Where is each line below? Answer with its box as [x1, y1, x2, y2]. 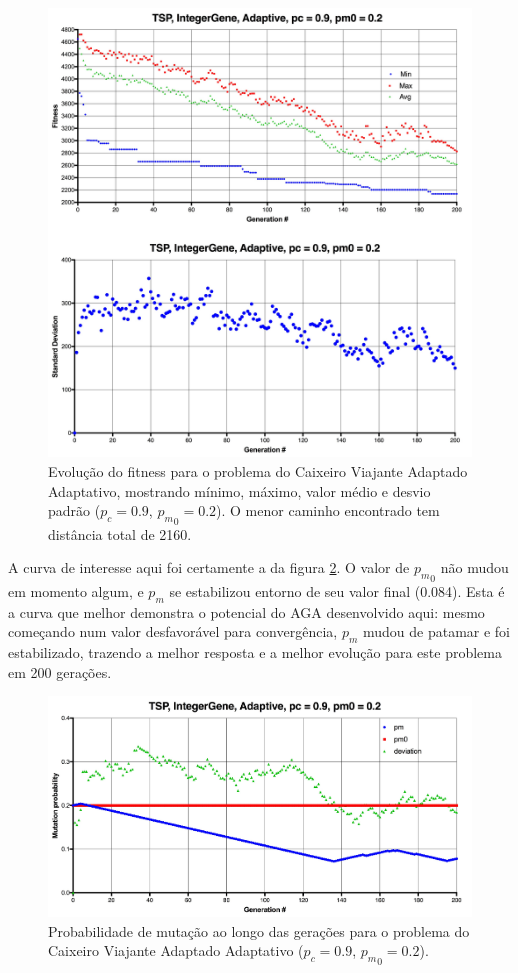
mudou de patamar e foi [362, 621, 511, 642]
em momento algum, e [8, 581, 144, 602]
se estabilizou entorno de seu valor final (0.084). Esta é [169, 581, 505, 602]
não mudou [440, 557, 509, 578]
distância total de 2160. [48, 523, 192, 544]
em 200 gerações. [8, 661, 112, 682]
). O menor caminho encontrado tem [216, 500, 440, 521]
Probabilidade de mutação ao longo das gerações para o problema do [48, 920, 470, 941]
